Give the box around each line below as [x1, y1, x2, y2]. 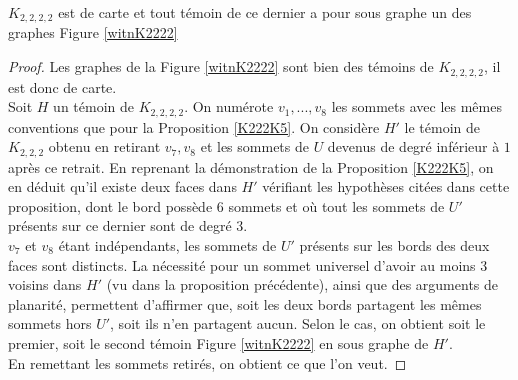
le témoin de [404, 116, 480, 137]
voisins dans [8, 274, 82, 295]
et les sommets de [200, 136, 309, 157]
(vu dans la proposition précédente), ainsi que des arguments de [106, 274, 499, 295]
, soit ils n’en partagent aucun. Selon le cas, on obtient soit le [110, 313, 486, 334]
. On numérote [184, 96, 274, 117]
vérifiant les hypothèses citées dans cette [262, 176, 510, 197]
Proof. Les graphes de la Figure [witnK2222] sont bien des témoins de [8, 56, 434, 77]
